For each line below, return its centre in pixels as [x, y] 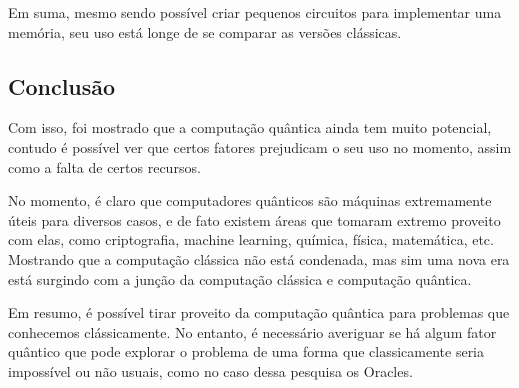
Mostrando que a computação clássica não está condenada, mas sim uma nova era [259, 258]
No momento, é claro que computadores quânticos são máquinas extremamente [250, 200]
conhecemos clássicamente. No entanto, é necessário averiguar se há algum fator [252, 331]
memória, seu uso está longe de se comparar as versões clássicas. [205, 31]
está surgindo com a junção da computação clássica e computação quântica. [240, 278]
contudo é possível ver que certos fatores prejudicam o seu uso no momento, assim [260, 146]
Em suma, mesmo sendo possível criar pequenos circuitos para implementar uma [255, 12]
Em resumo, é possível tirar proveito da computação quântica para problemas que [259, 312]
